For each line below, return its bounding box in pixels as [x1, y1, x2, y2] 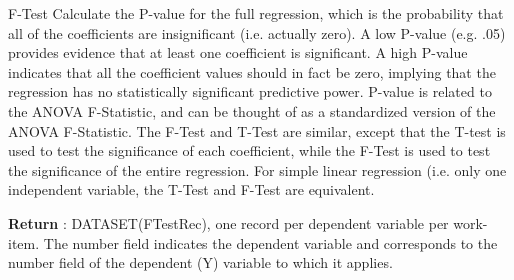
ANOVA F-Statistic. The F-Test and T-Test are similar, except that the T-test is [8, 120, 506, 141]
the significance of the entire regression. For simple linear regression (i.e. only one [8, 159, 507, 180]
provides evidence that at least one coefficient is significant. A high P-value [8, 42, 468, 63]
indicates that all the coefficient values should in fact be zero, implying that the [8, 61, 496, 82]
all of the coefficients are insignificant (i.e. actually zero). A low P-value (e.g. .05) [8, 22, 506, 43]
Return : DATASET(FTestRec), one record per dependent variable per [8, 212, 449, 233]
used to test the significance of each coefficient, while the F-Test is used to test [8, 140, 491, 161]
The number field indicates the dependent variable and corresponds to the [43, 232, 498, 253]
